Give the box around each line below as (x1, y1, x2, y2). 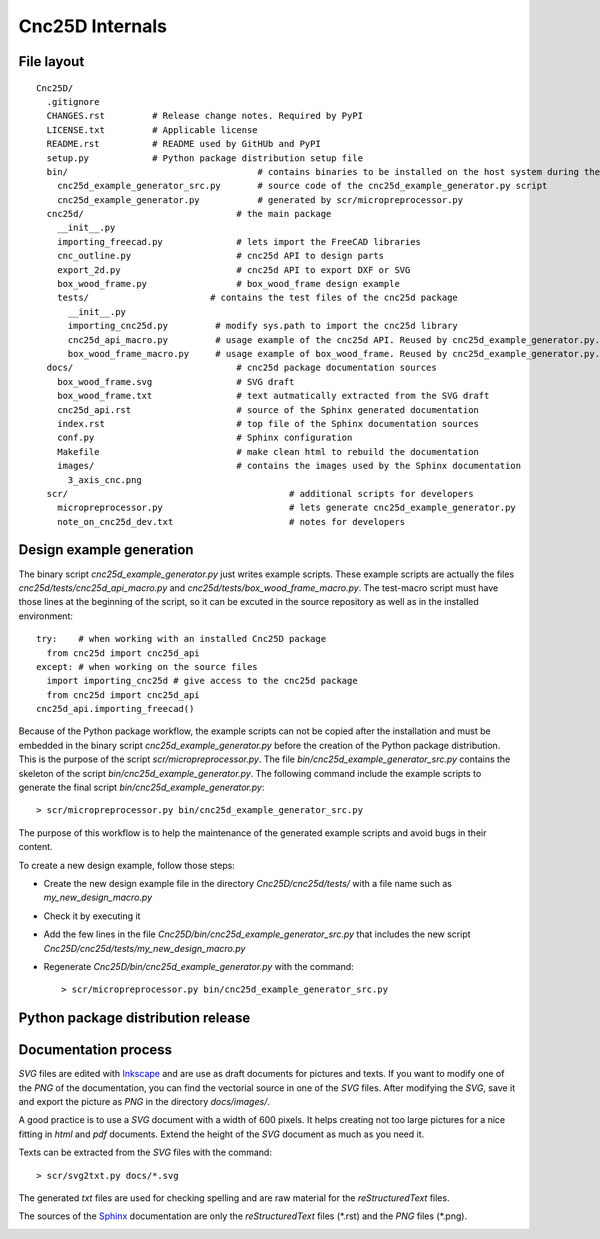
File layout (18, 53, 85, 70)
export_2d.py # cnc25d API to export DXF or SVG (56, 264, 411, 275)
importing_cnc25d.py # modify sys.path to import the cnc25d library (67, 320, 459, 332)
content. (18, 841, 54, 853)
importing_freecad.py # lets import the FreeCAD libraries (56, 236, 422, 247)
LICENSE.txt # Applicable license (46, 124, 259, 135)
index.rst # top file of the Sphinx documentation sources (56, 418, 480, 429)
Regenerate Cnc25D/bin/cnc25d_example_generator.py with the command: (43, 960, 354, 972)
